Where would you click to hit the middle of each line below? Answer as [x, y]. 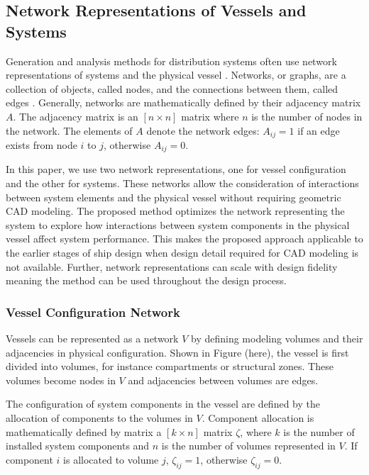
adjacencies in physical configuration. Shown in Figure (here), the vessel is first [177, 352]
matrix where [210, 116]
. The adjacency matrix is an [76, 116]
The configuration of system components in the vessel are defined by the [163, 404]
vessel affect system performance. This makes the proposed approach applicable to [184, 239]
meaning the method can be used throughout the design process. [146, 280]
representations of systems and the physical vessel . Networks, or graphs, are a [176, 75]
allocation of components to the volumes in [99, 418]
